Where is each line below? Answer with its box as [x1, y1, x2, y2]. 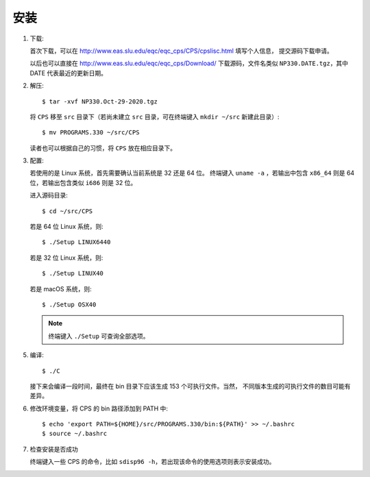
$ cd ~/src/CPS [42, 207, 93, 215]
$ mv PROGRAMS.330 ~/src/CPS [42, 129, 140, 136]
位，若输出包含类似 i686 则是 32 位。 [29, 178, 137, 186]
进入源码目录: [29, 191, 69, 199]
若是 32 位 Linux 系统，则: [29, 254, 103, 262]
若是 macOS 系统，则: [29, 284, 92, 293]
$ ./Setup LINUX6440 [42, 238, 111, 246]
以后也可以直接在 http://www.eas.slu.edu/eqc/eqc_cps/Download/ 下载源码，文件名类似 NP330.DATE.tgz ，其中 [29, 59, 349, 68]
